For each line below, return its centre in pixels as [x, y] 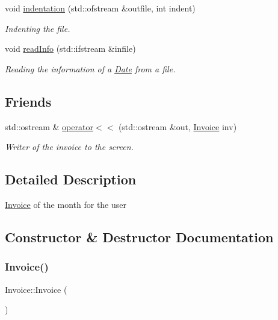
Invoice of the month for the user [66, 204]
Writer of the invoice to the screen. [69, 147]
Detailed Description [71, 179]
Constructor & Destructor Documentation [139, 237]
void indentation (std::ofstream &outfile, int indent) [100, 8]
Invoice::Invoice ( [36, 289]
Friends [28, 101]
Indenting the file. [38, 28]
